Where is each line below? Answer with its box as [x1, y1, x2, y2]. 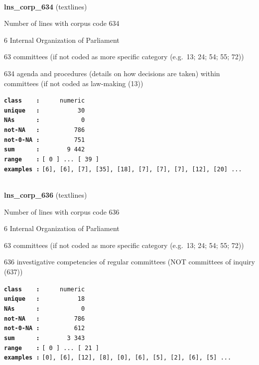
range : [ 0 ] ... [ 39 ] [4, 156, 99, 163]
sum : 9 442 [4, 146, 85, 153]
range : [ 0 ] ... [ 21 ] [4, 344, 99, 352]
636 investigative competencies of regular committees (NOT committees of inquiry [4, 256, 255, 267]
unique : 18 [4, 295, 85, 303]
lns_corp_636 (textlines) [4, 190, 87, 200]
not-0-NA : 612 [4, 325, 85, 332]
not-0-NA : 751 [4, 136, 85, 143]
